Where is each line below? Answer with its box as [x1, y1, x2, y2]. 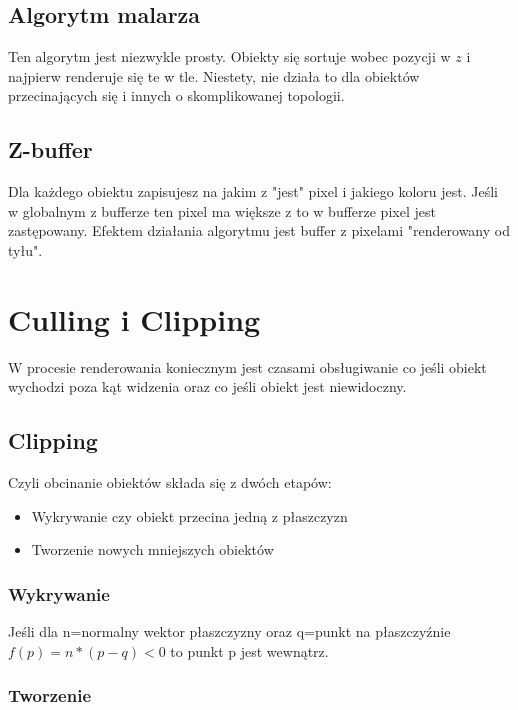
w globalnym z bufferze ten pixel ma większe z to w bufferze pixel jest [8, 200, 436, 221]
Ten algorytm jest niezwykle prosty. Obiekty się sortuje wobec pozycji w [8, 46, 451, 67]
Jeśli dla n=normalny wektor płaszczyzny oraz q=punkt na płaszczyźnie [8, 621, 451, 642]
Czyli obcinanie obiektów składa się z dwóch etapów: [8, 472, 332, 493]
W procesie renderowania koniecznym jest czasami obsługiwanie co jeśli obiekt [8, 356, 487, 377]
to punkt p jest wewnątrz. [170, 640, 329, 661]
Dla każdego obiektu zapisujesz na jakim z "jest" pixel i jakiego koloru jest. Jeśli [8, 181, 498, 202]
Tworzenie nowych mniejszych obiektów [31, 539, 274, 560]
